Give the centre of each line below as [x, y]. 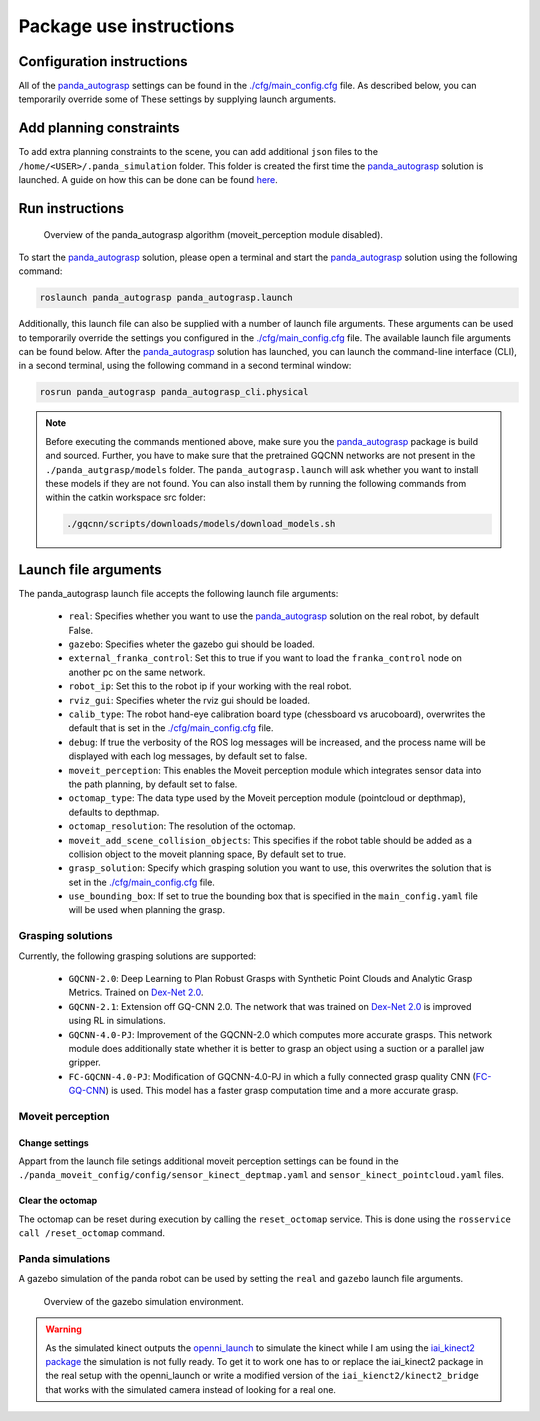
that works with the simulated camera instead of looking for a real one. [191, 1389]
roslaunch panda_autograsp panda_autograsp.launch [166, 298]
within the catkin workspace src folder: [125, 497]
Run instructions [71, 208]
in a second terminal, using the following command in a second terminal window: [185, 366]
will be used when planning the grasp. [146, 910]
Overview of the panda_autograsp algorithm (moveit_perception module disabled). [213, 234]
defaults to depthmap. [114, 812]
